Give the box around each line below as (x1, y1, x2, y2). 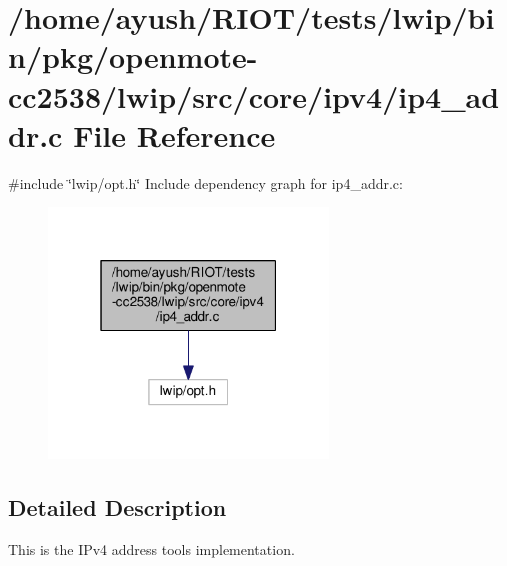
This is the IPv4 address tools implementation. (8, 538, 295, 559)
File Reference (73, 114, 276, 155)
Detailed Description (8, 492, 227, 523)
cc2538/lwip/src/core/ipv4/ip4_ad (8, 75, 500, 116)
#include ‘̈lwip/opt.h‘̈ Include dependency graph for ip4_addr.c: (8, 172, 403, 193)
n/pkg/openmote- (8, 36, 258, 77)
